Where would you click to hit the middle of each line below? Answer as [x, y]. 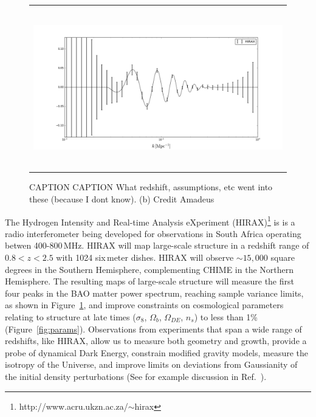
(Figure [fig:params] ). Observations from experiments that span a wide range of [153, 329]
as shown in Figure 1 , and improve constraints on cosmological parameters [144, 305]
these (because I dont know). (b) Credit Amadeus [122, 199]
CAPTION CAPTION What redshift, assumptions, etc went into [151, 187]
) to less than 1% [226, 317]
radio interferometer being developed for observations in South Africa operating [153, 233]
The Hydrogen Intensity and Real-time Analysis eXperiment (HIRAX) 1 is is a [150, 221]
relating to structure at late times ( [70, 317]
